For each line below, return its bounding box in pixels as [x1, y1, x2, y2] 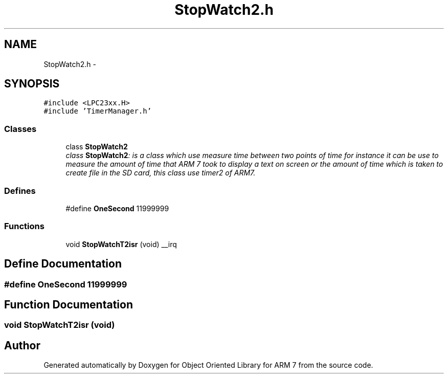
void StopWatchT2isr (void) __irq [65, 239, 177, 249]
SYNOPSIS [4, 77, 60, 91]
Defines [4, 185, 36, 196]
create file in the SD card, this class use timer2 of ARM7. [65, 168, 256, 177]
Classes [4, 123, 37, 134]
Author [4, 339, 40, 352]
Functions [4, 221, 44, 232]
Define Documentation [4, 257, 122, 271]
